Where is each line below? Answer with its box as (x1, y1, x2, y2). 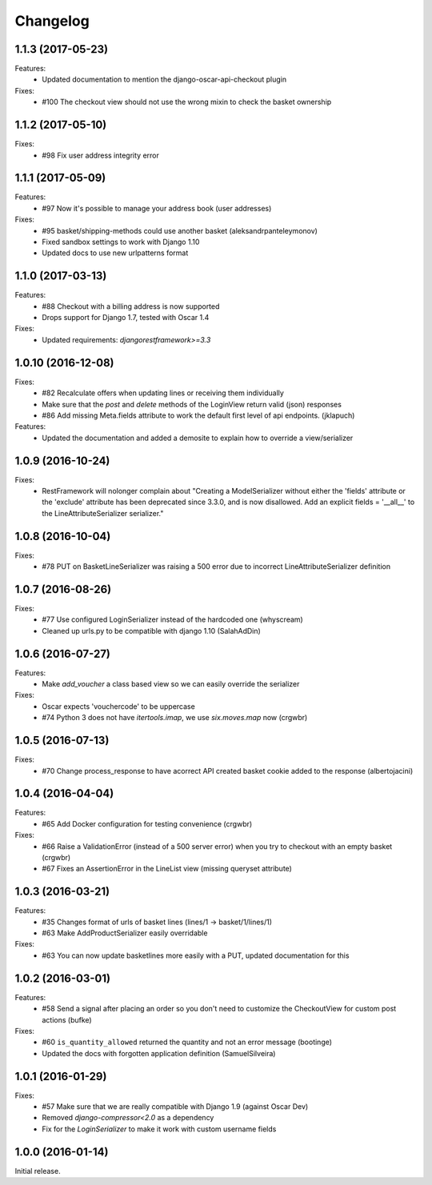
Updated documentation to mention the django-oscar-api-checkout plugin (42, 74, 287, 84)
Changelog (14, 12, 90, 30)
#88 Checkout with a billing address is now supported (42, 301, 220, 311)
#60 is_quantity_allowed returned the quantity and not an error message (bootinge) (42, 1037, 332, 1047)
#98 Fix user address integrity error (42, 150, 160, 160)
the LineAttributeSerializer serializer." (42, 508, 164, 518)
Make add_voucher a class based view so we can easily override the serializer (42, 679, 300, 689)
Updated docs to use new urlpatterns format (42, 248, 189, 258)
